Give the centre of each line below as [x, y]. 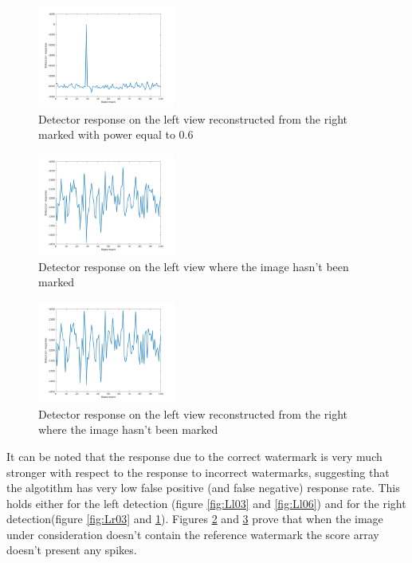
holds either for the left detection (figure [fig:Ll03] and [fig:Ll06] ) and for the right [206, 503]
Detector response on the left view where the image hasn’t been [194, 266]
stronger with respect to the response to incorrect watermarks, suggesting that [198, 472]
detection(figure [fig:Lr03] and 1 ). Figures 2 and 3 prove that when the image [195, 519]
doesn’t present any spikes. [72, 550]
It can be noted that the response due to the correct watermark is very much [194, 456]
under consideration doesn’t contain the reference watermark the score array [193, 534]
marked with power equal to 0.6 [116, 134]
